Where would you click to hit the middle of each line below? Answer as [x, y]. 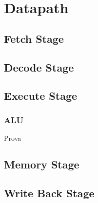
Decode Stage [39, 67]
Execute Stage [41, 96]
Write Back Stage [49, 193]
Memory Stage [42, 164]
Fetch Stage [34, 38]
